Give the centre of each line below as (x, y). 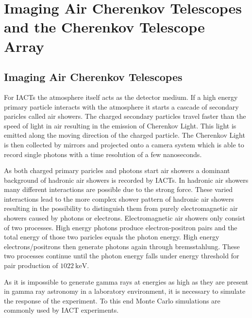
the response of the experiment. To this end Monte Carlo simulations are (112, 300)
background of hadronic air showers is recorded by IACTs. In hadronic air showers (126, 180)
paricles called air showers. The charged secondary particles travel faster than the (125, 116)
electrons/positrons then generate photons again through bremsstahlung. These (122, 246)
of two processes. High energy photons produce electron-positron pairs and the (121, 227)
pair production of (31, 265)
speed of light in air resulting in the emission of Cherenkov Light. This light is (120, 125)
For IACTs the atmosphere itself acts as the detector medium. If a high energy (121, 97)
